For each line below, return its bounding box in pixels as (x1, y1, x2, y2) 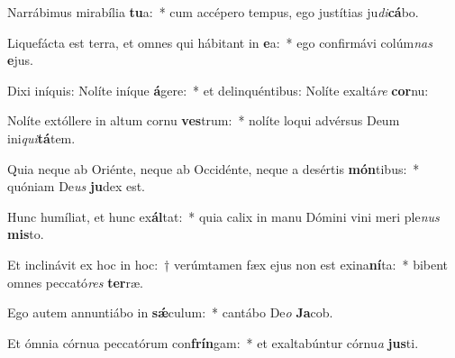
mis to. (7, 225, 44, 243)
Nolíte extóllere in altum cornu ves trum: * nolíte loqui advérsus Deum (7, 111, 400, 130)
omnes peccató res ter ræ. (7, 272, 143, 291)
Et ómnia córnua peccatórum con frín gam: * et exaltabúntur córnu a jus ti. (7, 333, 419, 352)
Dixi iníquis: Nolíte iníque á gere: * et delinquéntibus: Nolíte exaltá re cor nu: (7, 80, 429, 99)
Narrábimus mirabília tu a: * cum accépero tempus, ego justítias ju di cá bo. (7, 3, 419, 21)
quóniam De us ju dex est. (7, 177, 146, 196)
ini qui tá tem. (7, 128, 76, 147)
